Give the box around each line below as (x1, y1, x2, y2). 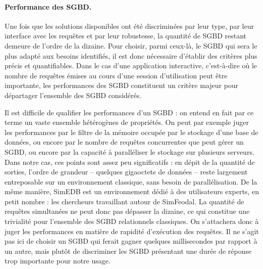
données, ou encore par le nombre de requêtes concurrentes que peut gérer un (5, 137, 244, 147)
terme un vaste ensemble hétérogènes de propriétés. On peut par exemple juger (5, 117, 249, 127)
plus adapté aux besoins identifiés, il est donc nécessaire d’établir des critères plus (5, 50, 257, 61)
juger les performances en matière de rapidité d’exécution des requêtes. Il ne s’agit (5, 226, 259, 236)
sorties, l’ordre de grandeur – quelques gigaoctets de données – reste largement (5, 166, 248, 177)
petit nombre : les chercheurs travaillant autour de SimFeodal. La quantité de (5, 196, 244, 206)
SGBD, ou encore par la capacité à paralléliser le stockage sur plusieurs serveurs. (5, 146, 254, 157)
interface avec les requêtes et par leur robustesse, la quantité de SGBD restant (5, 30, 247, 41)
